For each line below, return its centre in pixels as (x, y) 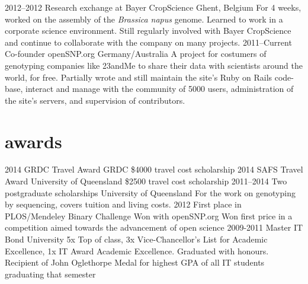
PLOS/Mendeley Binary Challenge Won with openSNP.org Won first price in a (149, 216)
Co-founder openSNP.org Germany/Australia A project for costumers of (136, 54)
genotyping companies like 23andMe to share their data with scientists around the (154, 65)
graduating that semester (50, 274)
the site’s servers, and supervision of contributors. (95, 100)
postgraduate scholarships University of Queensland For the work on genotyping (150, 192)
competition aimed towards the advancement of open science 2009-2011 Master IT (154, 227)
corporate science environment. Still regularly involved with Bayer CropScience (148, 31)
